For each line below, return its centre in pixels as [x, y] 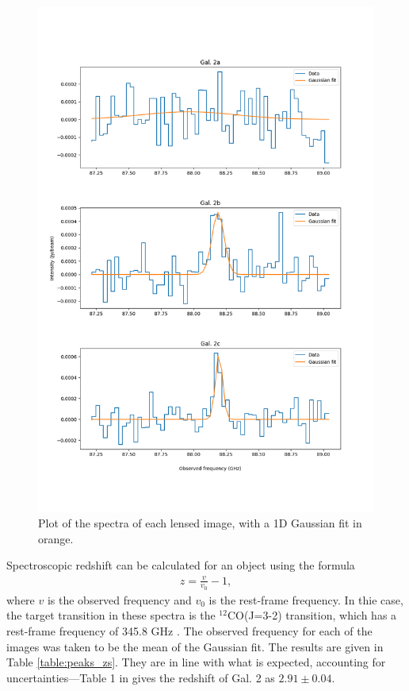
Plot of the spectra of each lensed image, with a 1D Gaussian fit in [200, 523]
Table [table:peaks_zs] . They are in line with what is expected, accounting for [196, 662]
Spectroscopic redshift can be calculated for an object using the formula [181, 565]
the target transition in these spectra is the [111, 615]
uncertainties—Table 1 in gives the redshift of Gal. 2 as [141, 677]
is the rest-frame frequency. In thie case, [306, 599]
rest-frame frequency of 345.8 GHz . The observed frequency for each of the [189, 630]
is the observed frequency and [119, 599]
